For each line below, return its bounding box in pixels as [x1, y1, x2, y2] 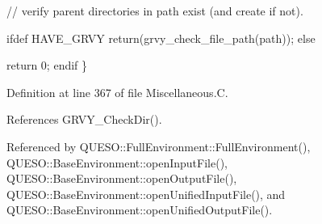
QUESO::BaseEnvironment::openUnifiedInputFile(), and [6, 185, 286, 202]
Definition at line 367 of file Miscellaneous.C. [6, 83, 228, 100]
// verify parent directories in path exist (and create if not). [6, 2, 303, 19]
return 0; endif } [6, 57, 88, 74]
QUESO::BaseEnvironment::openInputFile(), [6, 154, 228, 171]
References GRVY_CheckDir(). [6, 111, 162, 128]
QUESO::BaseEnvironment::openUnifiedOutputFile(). [6, 201, 273, 218]
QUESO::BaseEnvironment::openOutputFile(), [6, 170, 237, 187]
